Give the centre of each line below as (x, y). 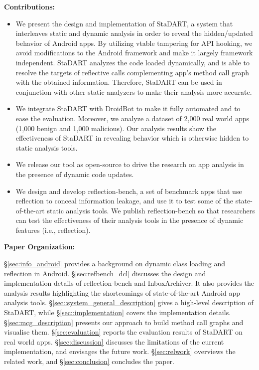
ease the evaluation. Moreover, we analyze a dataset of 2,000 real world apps (132, 118)
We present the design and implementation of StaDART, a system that (124, 23)
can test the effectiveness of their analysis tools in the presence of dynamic (129, 220)
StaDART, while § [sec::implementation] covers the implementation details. (118, 312)
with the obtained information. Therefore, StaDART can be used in (119, 82)
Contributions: (29, 6)
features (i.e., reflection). (53, 230)
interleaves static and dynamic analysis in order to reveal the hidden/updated (134, 33)
